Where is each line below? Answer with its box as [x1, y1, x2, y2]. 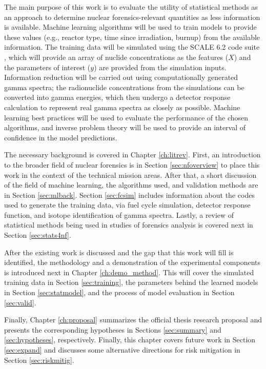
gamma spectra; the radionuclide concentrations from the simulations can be [4, 81, 244, 92]
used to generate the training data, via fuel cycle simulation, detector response [4, 199, 251, 210]
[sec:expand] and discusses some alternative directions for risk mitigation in [4, 344, 240, 355]
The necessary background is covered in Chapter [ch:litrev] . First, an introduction [4, 149, 261, 160]
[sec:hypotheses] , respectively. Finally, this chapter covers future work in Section [4, 334, 256, 345]
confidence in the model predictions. [4, 132, 117, 142]
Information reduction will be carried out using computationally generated [4, 72, 238, 83]
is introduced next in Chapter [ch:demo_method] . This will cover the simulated [4, 266, 254, 277]
